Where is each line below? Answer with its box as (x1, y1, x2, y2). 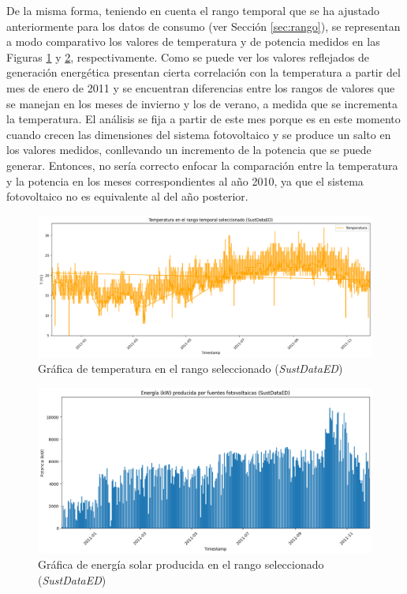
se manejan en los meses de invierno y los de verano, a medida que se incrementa (6, 95, 398, 111)
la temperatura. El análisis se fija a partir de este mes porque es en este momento (6, 111, 401, 127)
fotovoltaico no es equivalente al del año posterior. (6, 188, 248, 205)
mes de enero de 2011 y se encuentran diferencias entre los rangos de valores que (6, 79, 395, 96)
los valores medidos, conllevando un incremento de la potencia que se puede (6, 141, 372, 158)
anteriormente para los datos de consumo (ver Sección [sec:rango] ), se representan (6, 17, 401, 34)
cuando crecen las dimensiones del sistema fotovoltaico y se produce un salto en (6, 126, 391, 142)
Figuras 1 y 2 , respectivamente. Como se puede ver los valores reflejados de (6, 48, 370, 65)
